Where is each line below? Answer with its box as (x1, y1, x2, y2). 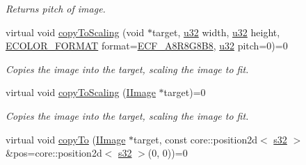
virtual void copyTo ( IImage (6, 132, 126, 146)
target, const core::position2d (134, 132, 257, 146)
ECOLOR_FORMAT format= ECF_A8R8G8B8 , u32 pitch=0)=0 (6, 38, 288, 53)
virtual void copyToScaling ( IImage (6, 85, 156, 100)
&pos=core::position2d (6, 146, 102, 160)
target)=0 (163, 85, 206, 100)
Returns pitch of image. (6, 1, 106, 15)
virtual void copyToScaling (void (6, 24, 145, 39)
